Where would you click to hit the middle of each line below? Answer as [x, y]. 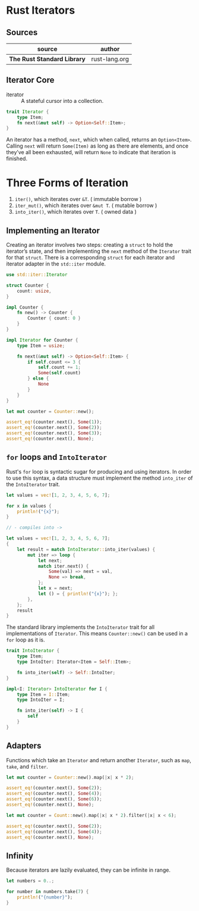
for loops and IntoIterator [57, 457]
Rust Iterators [41, 10]
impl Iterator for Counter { [42, 340]
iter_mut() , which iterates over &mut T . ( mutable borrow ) [86, 205]
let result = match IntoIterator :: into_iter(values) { [86, 549]
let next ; [50, 561]
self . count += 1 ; [59, 367]
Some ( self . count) [59, 373]
